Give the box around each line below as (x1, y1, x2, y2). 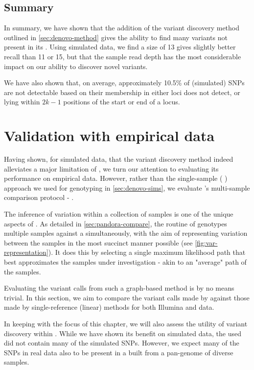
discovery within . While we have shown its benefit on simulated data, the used (4, 328, 241, 338)
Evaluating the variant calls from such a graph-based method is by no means (4, 283, 234, 293)
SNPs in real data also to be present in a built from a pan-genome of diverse (4, 347, 233, 357)
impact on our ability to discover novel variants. (4, 61, 148, 71)
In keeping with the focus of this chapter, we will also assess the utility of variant (4, 318, 248, 328)
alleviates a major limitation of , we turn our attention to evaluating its (4, 163, 219, 173)
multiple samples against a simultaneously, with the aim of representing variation (4, 228, 248, 238)
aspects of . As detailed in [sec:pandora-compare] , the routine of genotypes (4, 218, 227, 228)
